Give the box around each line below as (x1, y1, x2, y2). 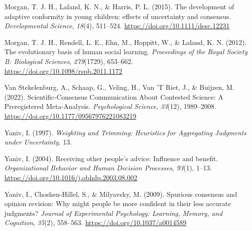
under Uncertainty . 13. (4, 137, 72, 147)
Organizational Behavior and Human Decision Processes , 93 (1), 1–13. (4, 163, 212, 173)
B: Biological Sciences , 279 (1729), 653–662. (4, 56, 133, 66)
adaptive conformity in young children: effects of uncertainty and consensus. (4, 11, 232, 21)
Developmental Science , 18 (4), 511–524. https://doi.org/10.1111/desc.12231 (4, 21, 230, 31)
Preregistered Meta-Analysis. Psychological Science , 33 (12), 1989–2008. (4, 101, 216, 111)
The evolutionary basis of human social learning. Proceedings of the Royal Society (4, 46, 248, 57)
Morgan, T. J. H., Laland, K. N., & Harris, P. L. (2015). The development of (4, 1, 234, 11)
